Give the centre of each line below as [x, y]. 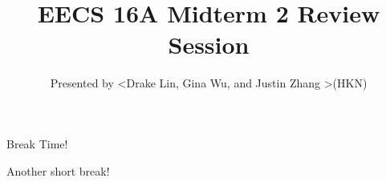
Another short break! [58, 170]
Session [209, 44]
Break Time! [37, 143]
